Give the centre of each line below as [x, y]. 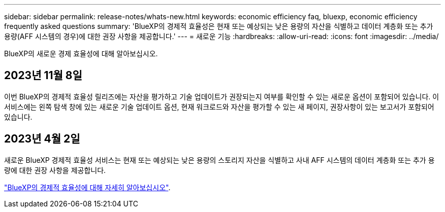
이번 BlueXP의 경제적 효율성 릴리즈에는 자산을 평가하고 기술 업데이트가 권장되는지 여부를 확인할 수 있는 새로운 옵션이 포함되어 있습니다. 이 [222, 96]
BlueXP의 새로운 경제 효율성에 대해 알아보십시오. [81, 54]
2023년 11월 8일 [43, 76]
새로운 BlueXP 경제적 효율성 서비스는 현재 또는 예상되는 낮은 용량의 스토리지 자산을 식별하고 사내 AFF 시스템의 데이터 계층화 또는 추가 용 [219, 160]
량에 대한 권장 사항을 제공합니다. [55, 170]
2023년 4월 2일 [42, 139]
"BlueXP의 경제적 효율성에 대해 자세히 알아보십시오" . [87, 187]
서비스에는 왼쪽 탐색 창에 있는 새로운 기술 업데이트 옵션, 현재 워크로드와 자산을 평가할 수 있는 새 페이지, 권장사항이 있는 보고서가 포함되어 [219, 107]
